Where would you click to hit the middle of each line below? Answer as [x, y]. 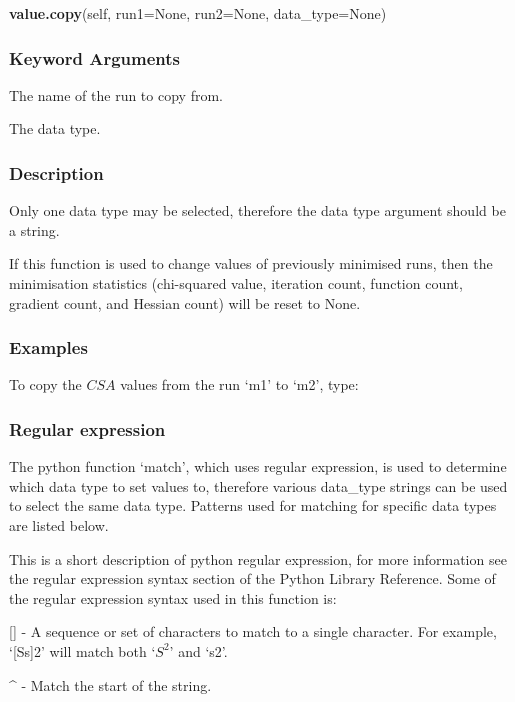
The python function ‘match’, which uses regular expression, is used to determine [258, 466]
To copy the [45, 384]
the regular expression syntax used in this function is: [173, 597]
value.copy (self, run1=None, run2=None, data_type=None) [198, 13]
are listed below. [59, 525]
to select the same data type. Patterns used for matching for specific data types [253, 505]
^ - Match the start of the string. [110, 684]
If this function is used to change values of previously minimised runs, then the [251, 263]
